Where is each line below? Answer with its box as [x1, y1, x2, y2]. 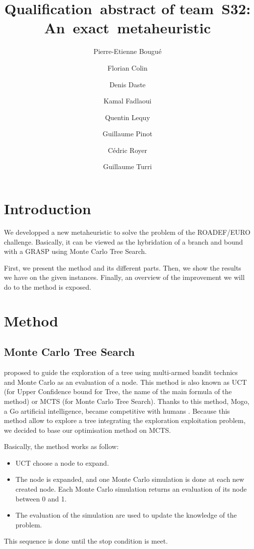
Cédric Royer [108, 145, 147, 155]
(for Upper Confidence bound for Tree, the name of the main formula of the [4, 386, 232, 397]
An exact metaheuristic [44, 18, 211, 38]
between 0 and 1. [15, 493, 67, 503]
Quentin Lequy [105, 112, 150, 122]
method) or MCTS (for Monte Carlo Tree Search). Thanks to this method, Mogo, [4, 396, 250, 406]
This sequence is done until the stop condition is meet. [4, 536, 168, 546]
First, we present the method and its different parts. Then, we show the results [4, 262, 241, 273]
